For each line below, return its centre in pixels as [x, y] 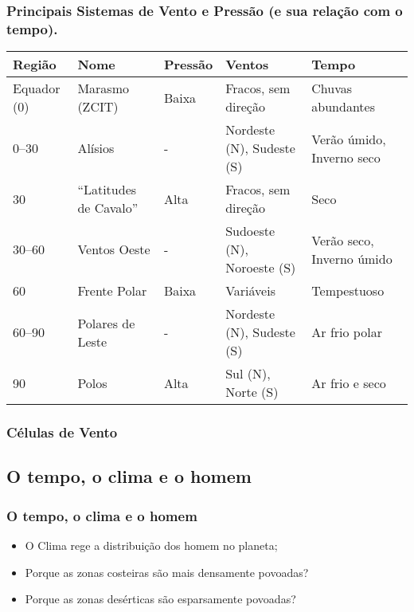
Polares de [106, 323]
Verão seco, [343, 240]
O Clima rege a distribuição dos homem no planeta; [151, 545]
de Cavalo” [108, 208]
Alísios [96, 148]
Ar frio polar [347, 332]
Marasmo [103, 88]
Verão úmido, [349, 139]
